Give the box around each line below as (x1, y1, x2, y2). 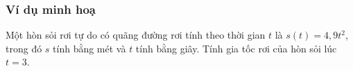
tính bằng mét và (53, 41, 126, 55)
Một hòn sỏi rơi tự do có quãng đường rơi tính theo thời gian (6, 28, 266, 42)
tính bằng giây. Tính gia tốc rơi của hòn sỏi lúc (135, 41, 337, 55)
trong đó (6, 41, 42, 55)
